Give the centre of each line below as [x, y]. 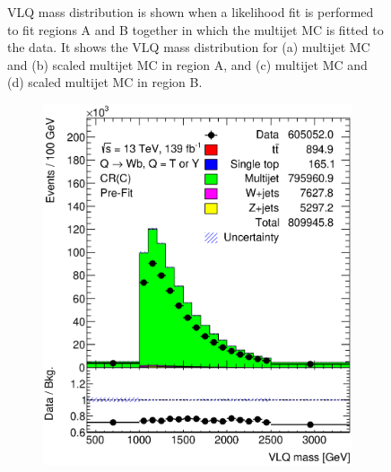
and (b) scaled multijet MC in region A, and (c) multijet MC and [187, 64]
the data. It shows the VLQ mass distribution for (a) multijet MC [189, 47]
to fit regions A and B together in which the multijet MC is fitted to [195, 29]
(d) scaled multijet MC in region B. [105, 82]
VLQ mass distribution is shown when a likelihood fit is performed [191, 12]
